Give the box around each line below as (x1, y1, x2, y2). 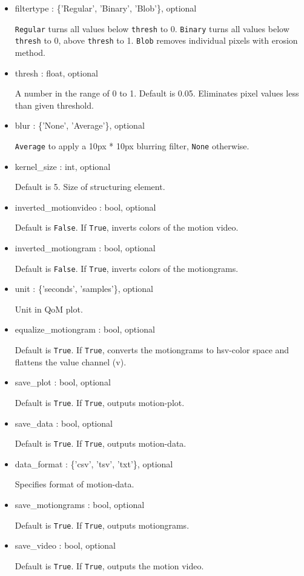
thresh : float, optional (15, 66, 98, 79)
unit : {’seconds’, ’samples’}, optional (15, 282, 154, 295)
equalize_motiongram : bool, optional (15, 323, 155, 336)
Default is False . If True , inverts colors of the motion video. (15, 221, 239, 234)
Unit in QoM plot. (15, 302, 83, 315)
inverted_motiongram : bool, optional (15, 241, 156, 254)
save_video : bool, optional (15, 539, 116, 552)
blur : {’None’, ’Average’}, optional (15, 119, 145, 132)
